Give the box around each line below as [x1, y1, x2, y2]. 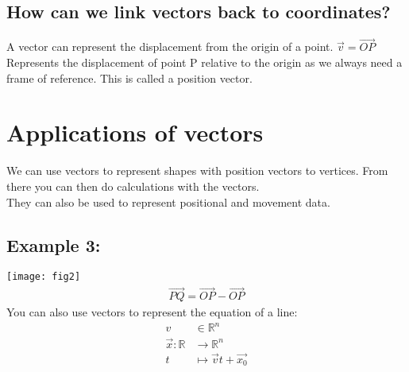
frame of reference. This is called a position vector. [6, 69, 253, 86]
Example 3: [6, 232, 101, 257]
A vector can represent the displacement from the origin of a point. [6, 38, 334, 55]
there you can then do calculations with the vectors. [6, 177, 260, 194]
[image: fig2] [6, 271, 81, 283]
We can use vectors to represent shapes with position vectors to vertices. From [6, 162, 388, 179]
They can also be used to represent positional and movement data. [6, 193, 330, 210]
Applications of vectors [6, 116, 264, 149]
